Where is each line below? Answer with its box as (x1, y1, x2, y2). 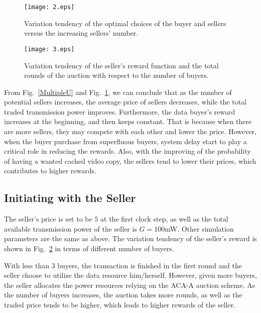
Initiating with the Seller (4, 190, 136, 205)
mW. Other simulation (165, 223, 234, 234)
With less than (4, 260, 49, 270)
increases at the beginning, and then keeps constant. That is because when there (4, 116, 252, 127)
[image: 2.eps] (24, 4, 75, 11)
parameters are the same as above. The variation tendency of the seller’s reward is (4, 233, 257, 244)
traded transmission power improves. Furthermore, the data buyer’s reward (4, 106, 235, 117)
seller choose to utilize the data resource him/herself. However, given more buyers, (4, 270, 257, 280)
